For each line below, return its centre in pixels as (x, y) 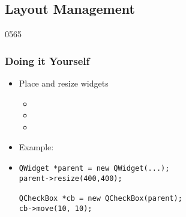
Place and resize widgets (64, 83)
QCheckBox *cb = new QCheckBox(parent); (100, 198)
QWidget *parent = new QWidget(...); (94, 168)
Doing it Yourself (47, 60)
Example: (36, 147)
